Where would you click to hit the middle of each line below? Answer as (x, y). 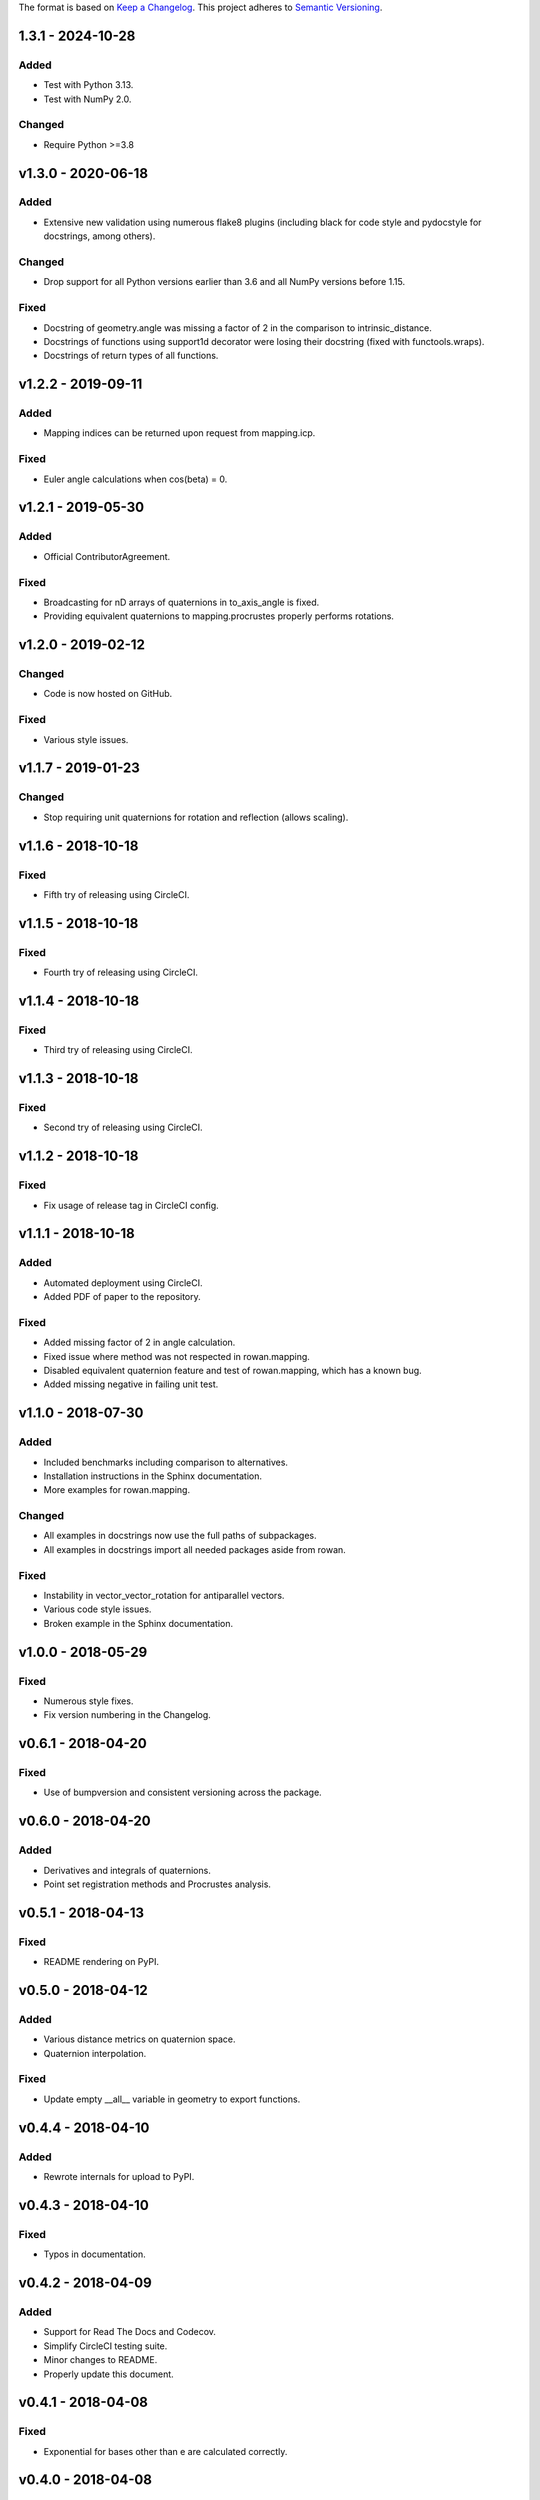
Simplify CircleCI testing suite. (105, 2346)
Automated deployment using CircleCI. (123, 1282)
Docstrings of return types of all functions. (131, 356)
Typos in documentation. (95, 2254)
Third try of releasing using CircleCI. (118, 1050)
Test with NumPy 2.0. (87, 99)
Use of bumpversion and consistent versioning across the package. (182, 1792)
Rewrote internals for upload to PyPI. (119, 2177)
